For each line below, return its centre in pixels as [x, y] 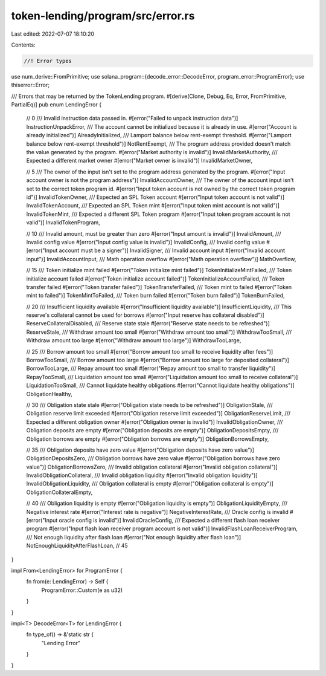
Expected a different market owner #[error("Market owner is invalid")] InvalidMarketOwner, [139, 161]
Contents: [23, 45]
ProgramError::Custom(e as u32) [82, 590]
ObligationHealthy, [49, 394]
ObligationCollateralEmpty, [59, 492]
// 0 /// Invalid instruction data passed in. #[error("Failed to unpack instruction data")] [132, 119]
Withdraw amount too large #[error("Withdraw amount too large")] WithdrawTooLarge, [134, 340]
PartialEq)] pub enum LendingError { [56, 105]
